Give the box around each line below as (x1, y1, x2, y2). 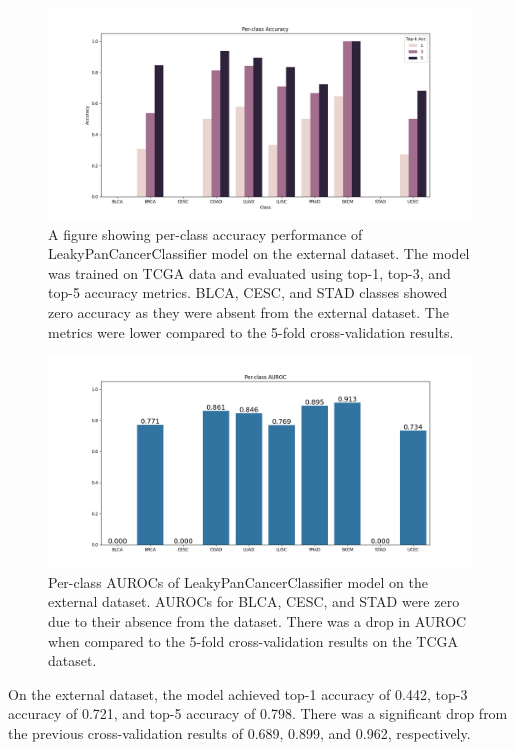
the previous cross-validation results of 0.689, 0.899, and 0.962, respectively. (8, 722, 471, 743)
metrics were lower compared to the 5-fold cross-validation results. (48, 321, 454, 342)
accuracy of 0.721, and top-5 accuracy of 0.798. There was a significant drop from (8, 703, 508, 724)
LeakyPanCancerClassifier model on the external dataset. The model (48, 243, 470, 264)
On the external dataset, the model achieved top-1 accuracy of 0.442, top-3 (8, 683, 468, 704)
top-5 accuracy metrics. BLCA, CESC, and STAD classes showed (48, 282, 448, 303)
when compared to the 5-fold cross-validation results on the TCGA (48, 630, 459, 651)
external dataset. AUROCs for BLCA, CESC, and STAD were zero (48, 591, 460, 612)
